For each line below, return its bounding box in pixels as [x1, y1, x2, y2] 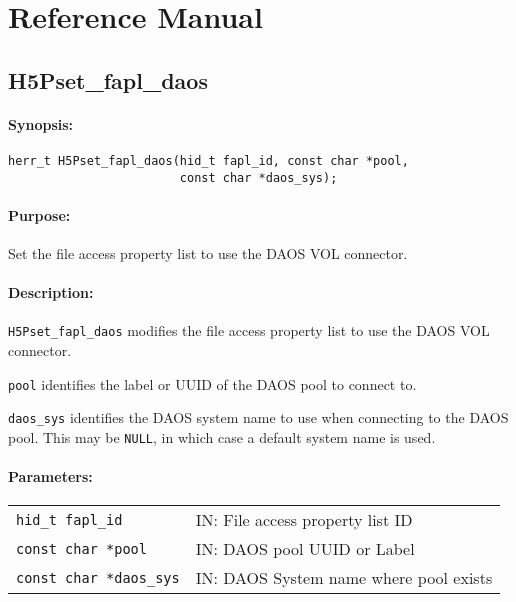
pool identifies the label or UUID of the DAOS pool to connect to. [8, 373, 417, 394]
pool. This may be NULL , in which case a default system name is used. [8, 427, 436, 448]
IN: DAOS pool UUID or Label [195, 537, 415, 561]
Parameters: [8, 466, 93, 487]
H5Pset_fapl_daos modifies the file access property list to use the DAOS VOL [8, 320, 490, 341]
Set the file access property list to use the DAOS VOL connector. [8, 243, 408, 264]
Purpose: [8, 204, 71, 225]
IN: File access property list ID [195, 508, 413, 532]
